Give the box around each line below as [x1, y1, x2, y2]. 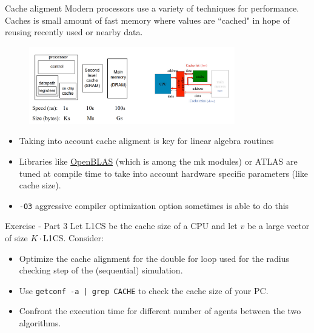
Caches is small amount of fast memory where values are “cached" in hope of [5, 13, 290, 26]
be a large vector [247, 219, 310, 232]
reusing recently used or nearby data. [5, 26, 143, 38]
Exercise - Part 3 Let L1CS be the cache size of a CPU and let [5, 219, 238, 232]
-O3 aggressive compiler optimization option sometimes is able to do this [19, 199, 289, 211]
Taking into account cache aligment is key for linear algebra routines [19, 134, 274, 147]
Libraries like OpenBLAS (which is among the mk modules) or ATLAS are [19, 154, 298, 167]
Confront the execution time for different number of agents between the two [19, 304, 301, 317]
